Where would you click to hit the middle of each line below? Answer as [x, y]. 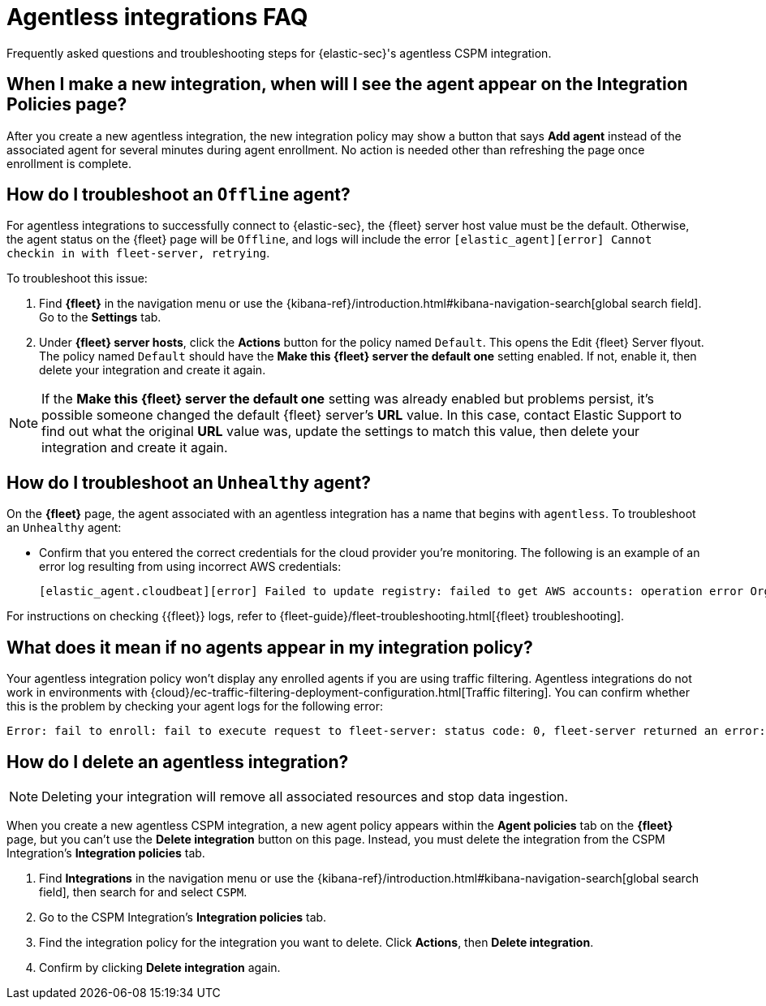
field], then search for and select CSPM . [143, 892]
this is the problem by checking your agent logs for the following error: [195, 706]
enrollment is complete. [69, 163]
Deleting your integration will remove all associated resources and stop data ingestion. [305, 796]
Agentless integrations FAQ [157, 17]
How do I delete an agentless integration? [178, 762]
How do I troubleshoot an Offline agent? [179, 195]
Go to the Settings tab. [100, 317]
